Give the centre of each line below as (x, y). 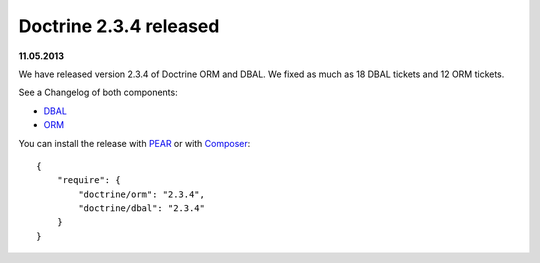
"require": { (88, 180)
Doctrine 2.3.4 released (119, 26)
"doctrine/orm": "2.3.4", (141, 194)
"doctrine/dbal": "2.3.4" (141, 208)
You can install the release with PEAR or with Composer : (134, 143)
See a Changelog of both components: (98, 92)
